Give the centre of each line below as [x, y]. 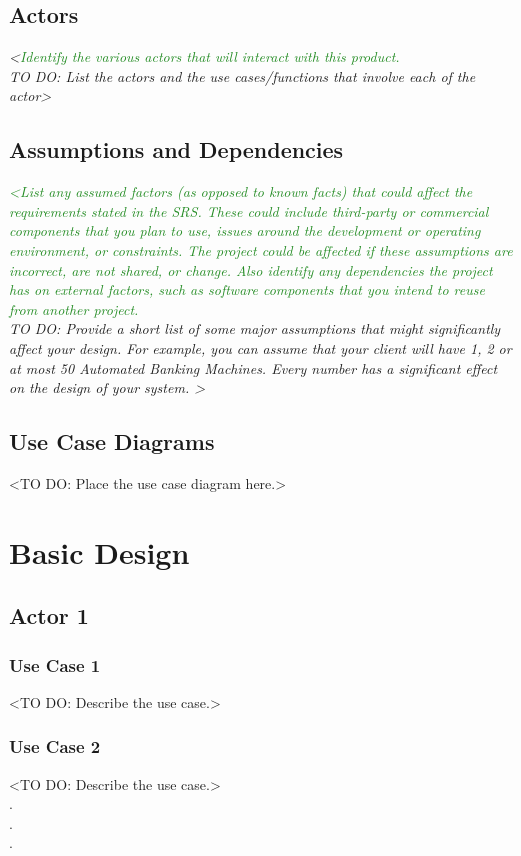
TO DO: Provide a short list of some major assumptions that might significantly [255, 328]
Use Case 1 [55, 664]
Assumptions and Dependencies [176, 149]
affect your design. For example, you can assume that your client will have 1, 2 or [260, 347]
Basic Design [99, 551]
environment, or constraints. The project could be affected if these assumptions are [261, 249]
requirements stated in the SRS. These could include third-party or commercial [249, 210]
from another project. [74, 308]
